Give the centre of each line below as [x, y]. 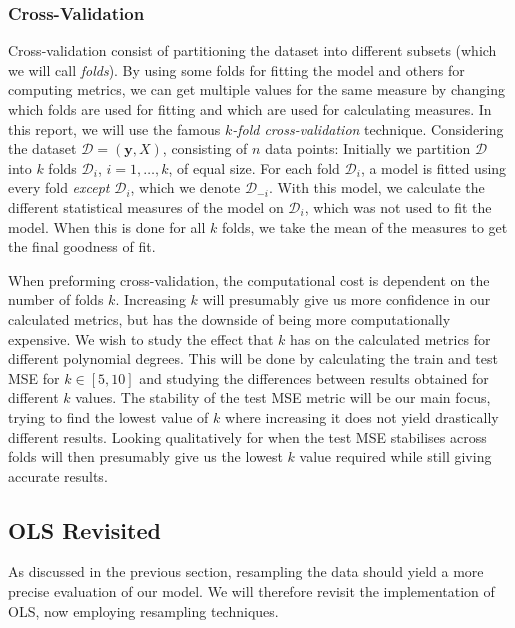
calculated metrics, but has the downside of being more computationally [229, 318]
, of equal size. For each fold [254, 167]
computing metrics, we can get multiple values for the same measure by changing [256, 89]
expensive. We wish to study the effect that [141, 338]
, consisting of [205, 148]
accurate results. [58, 475]
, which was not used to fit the [398, 206]
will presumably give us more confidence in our [346, 299]
